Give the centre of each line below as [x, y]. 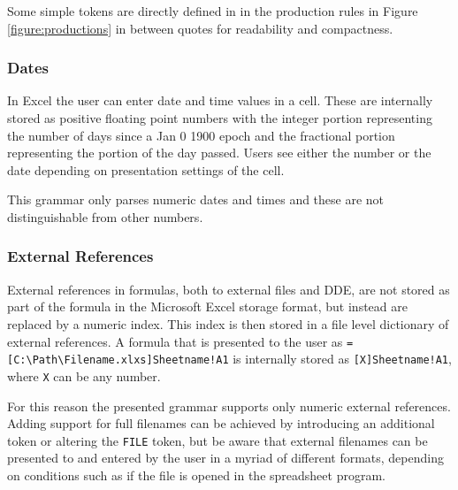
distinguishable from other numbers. [105, 216]
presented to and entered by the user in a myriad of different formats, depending [225, 458]
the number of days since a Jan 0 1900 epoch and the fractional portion [201, 135]
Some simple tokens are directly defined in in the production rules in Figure [213, 11]
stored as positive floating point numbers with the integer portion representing [220, 118]
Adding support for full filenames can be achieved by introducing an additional [221, 423]
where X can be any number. [84, 375]
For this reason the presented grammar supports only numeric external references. [229, 406]
